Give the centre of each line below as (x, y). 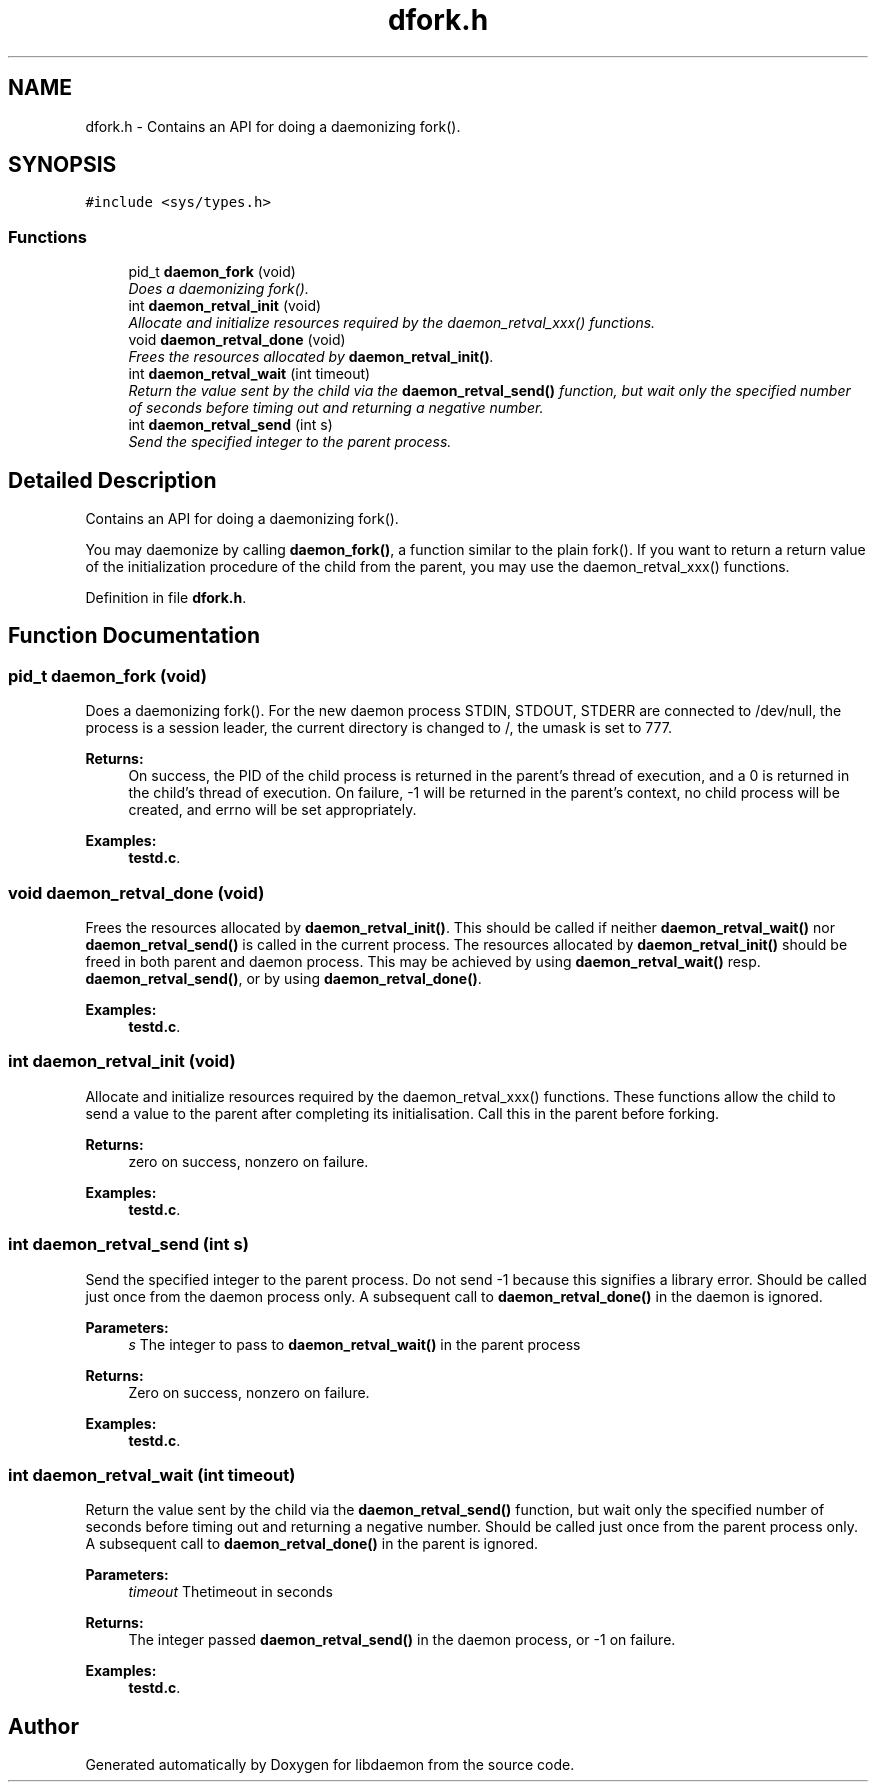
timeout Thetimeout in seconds (230, 1592)
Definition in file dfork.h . (166, 598)
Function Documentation (134, 636)
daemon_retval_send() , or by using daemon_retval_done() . (283, 978)
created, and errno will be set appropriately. (272, 810)
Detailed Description (112, 480)
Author (43, 1726)
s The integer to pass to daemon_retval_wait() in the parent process (354, 1344)
